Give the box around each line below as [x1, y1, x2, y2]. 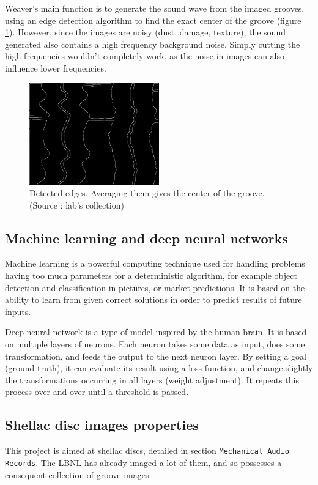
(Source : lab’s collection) [29, 198, 124, 211]
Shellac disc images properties [5, 415, 199, 434]
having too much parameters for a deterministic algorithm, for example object [5, 269, 297, 282]
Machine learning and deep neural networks [5, 228, 288, 247]
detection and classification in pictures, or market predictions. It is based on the [5, 281, 305, 294]
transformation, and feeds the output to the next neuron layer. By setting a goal [5, 349, 306, 362]
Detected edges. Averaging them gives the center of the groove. [29, 187, 265, 199]
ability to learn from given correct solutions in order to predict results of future [5, 293, 302, 306]
